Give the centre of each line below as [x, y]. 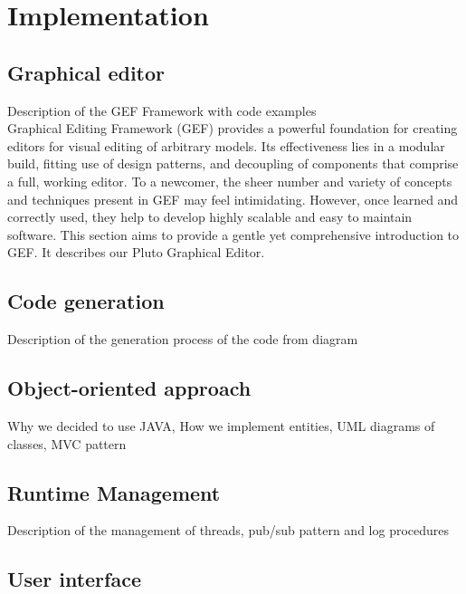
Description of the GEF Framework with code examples [162, 110]
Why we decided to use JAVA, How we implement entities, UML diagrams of [221, 425]
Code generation [86, 301]
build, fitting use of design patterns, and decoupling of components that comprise [233, 163]
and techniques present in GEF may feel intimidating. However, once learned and [233, 199]
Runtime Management [114, 492]
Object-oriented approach [129, 388]
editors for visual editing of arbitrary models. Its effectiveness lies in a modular [226, 145]
